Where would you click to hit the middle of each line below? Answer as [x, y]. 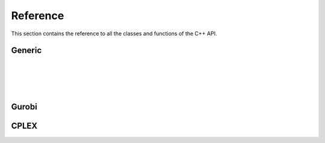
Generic [26, 51]
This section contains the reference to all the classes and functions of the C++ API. [114, 34]
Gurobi [24, 107]
